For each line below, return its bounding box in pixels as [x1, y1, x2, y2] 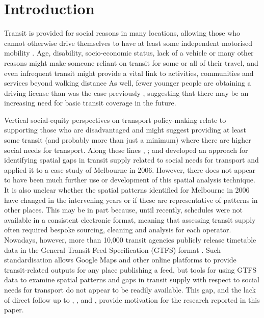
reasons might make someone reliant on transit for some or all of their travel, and [4, 57, 258, 68]
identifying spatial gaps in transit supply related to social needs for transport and [4, 154, 259, 165]
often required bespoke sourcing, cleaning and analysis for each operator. [4, 224, 231, 235]
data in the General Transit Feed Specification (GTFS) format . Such [4, 244, 221, 255]
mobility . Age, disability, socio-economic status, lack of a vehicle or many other [4, 47, 254, 58]
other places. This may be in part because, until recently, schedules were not [4, 204, 243, 215]
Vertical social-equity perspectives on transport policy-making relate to [4, 114, 226, 125]
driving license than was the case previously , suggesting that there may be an [4, 87, 249, 98]
